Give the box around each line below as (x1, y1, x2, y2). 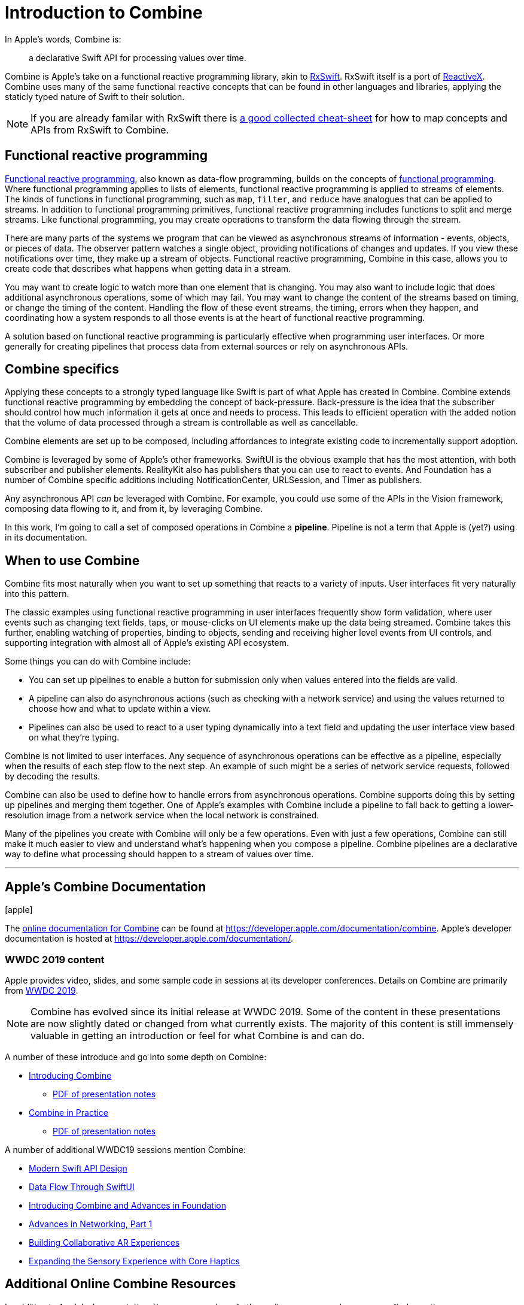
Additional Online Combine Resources (5, 1276, 236, 1292)
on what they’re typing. (29, 732, 120, 743)
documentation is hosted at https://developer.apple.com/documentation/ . (5, 933, 293, 944)
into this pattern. (5, 588, 69, 599)
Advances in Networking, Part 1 (29, 1218, 153, 1229)
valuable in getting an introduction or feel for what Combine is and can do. (31, 1029, 365, 1042)
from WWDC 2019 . (5, 985, 78, 996)
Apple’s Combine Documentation (5, 879, 206, 894)
